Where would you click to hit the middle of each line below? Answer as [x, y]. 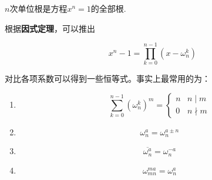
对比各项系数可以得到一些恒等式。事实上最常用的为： [107, 79]
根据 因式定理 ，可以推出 [50, 28]
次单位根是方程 [38, 8]
